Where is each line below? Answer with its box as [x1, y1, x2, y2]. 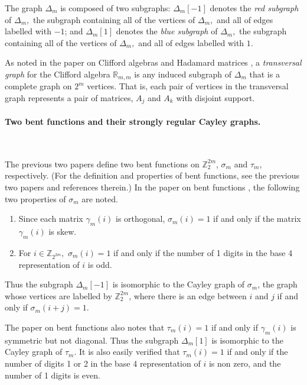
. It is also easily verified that [74, 345, 180, 358]
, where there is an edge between [129, 289, 247, 302]
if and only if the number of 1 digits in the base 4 [113, 246, 293, 258]
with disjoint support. [176, 92, 255, 104]
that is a [249, 67, 280, 80]
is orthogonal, [116, 212, 165, 225]
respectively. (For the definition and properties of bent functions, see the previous [5, 169, 299, 182]
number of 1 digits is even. [5, 368, 100, 381]
